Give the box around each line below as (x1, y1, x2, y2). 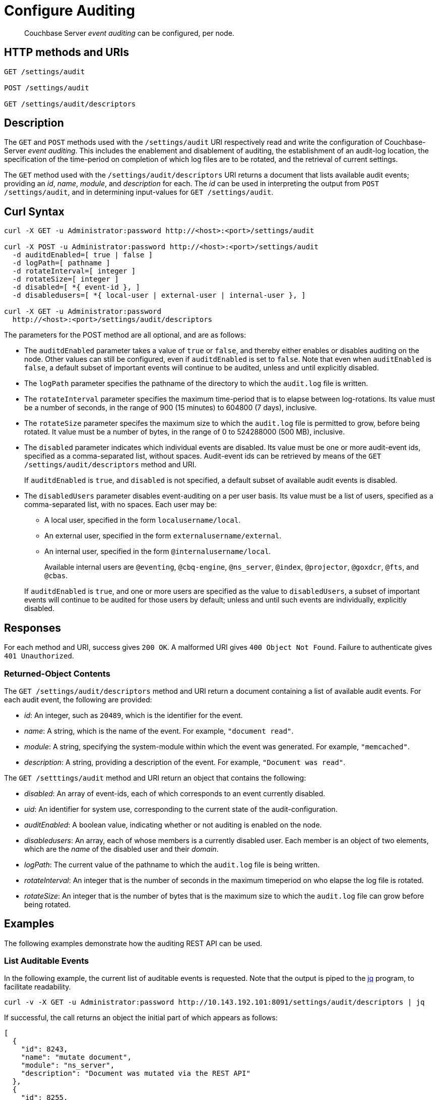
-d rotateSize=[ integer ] (12, 275, 119, 284)
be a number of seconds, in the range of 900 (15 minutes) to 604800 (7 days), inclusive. (24, 403, 317, 412)
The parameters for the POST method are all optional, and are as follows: (4, 331, 246, 340)
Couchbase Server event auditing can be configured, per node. (24, 28, 234, 37)
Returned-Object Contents (4, 668, 110, 679)
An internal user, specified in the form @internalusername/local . (44, 547, 271, 556)
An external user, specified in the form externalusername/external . (44, 531, 282, 540)
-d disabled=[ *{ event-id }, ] (12, 283, 140, 292)
